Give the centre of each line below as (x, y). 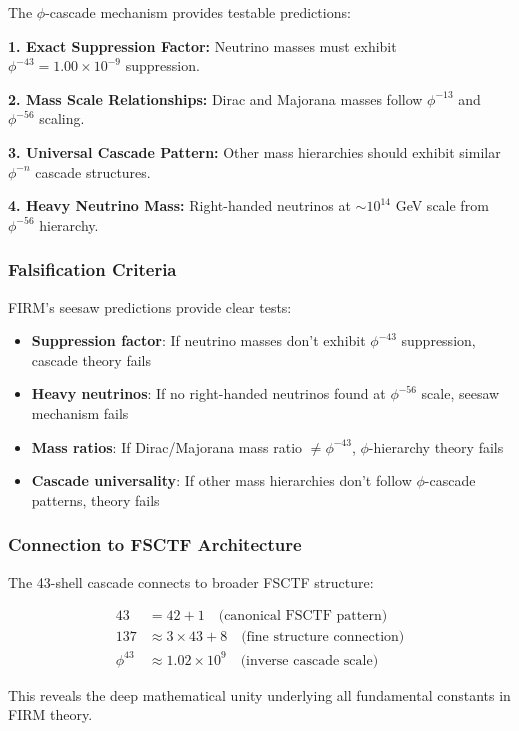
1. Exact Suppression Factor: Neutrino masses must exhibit (202, 45)
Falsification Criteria (92, 269)
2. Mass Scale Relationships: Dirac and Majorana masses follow (215, 98)
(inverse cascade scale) (309, 660)
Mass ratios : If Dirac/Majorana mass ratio (167, 446)
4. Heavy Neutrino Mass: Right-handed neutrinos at (179, 205)
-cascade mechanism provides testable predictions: (198, 12)
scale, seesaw (460, 393)
